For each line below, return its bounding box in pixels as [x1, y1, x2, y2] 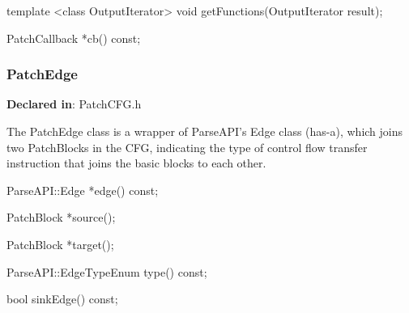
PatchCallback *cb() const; [6, 29, 141, 46]
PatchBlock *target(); [6, 235, 114, 252]
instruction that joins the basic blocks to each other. [6, 154, 266, 171]
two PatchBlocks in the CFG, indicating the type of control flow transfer [6, 138, 368, 155]
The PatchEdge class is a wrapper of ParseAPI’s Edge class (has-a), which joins [6, 123, 403, 139]
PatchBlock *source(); [6, 209, 116, 226]
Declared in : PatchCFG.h [6, 95, 142, 112]
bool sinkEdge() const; [6, 290, 118, 307]
